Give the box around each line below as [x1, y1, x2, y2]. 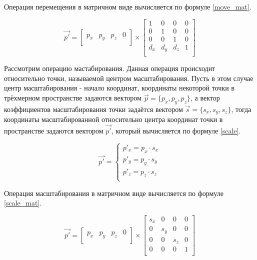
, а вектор [190, 92, 220, 102]
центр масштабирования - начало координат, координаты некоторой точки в [4, 82, 234, 93]
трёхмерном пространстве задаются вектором [4, 92, 141, 102]
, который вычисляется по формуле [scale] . [111, 125, 241, 136]
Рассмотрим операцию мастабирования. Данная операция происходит [4, 63, 215, 73]
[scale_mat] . [4, 197, 42, 208]
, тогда [231, 103, 251, 114]
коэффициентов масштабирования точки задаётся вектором [4, 103, 183, 114]
